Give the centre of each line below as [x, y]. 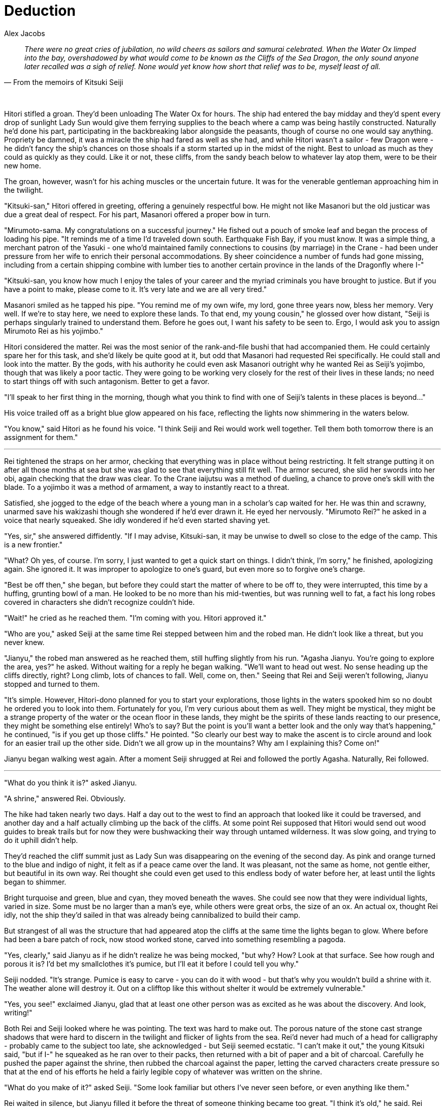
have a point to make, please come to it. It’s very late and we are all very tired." [136, 289]
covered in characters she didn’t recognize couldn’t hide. [100, 602]
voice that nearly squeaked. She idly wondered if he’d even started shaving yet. [137, 520]
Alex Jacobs [25, 33]
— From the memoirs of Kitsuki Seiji [64, 82]
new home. [23, 165]
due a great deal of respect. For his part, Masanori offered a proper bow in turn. [137, 214]
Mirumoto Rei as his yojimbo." [54, 331]
